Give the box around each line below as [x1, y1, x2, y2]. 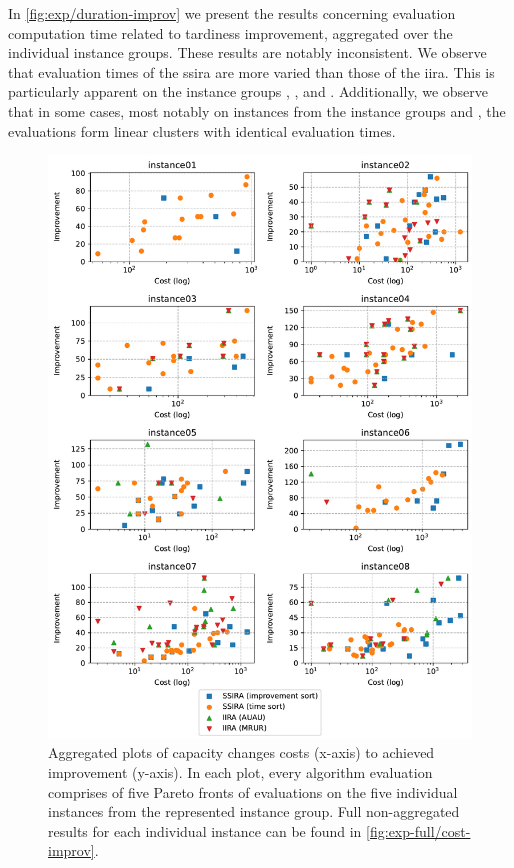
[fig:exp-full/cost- [366, 820, 471, 841]
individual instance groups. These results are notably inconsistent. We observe [8, 42, 487, 63]
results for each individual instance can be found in [48, 820, 362, 841]
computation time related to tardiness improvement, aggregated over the [8, 22, 453, 43]
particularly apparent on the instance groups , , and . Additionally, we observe [8, 81, 488, 102]
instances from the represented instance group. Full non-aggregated [48, 801, 460, 822]
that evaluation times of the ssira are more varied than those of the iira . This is [8, 61, 495, 82]
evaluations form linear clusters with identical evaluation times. [8, 120, 396, 141]
